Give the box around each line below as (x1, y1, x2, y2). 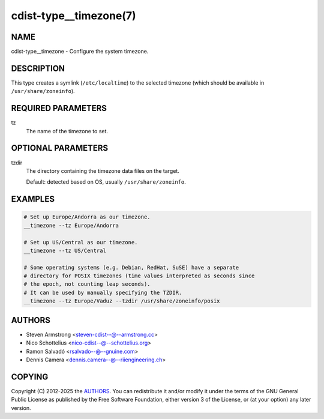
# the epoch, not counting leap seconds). (23, 281, 151, 288)
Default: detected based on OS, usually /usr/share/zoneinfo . (26, 178, 186, 185)
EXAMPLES (11, 194, 55, 204)
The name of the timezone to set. (26, 127, 108, 134)
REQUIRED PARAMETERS (11, 103, 107, 113)
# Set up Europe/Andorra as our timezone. (23, 214, 151, 220)
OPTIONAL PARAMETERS (11, 143, 109, 153)
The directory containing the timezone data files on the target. (26, 167, 179, 174)
